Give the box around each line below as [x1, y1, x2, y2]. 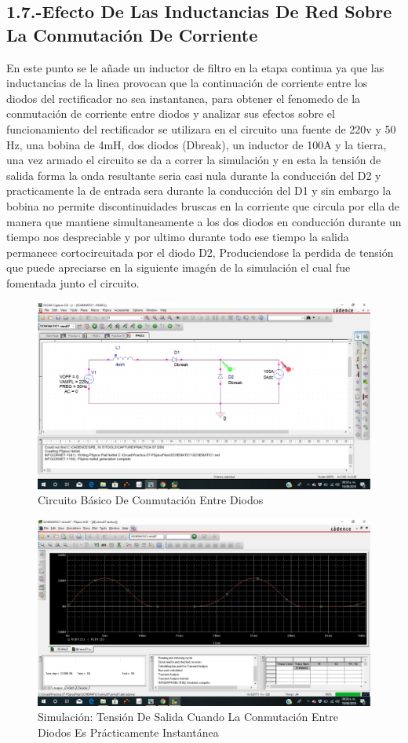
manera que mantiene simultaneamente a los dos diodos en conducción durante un [6, 213, 402, 229]
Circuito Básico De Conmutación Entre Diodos [38, 492, 264, 508]
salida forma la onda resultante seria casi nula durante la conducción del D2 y [6, 167, 381, 183]
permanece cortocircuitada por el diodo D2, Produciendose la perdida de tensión [6, 243, 394, 260]
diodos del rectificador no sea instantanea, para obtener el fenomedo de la [6, 90, 361, 106]
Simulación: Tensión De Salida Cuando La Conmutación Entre [38, 708, 339, 725]
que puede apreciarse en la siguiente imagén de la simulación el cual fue [6, 259, 351, 276]
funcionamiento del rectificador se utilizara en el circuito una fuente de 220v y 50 [6, 120, 396, 137]
